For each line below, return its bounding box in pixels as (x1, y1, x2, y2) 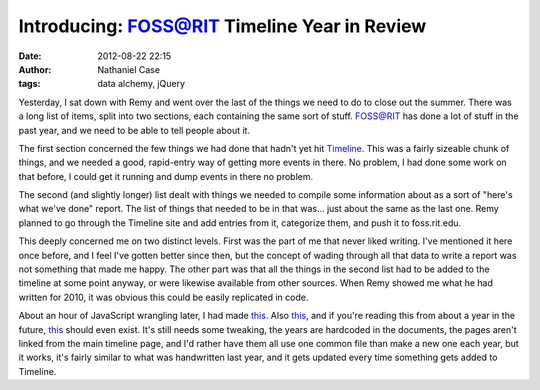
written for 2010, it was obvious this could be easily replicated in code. (18, 291, 309, 303)
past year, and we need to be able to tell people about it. (18, 124, 250, 136)
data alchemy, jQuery (97, 78, 185, 90)
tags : (18, 78, 41, 90)
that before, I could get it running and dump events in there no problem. (18, 170, 314, 182)
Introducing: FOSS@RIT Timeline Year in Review (18, 15, 427, 37)
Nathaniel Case (97, 63, 160, 75)
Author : (18, 63, 52, 75)
